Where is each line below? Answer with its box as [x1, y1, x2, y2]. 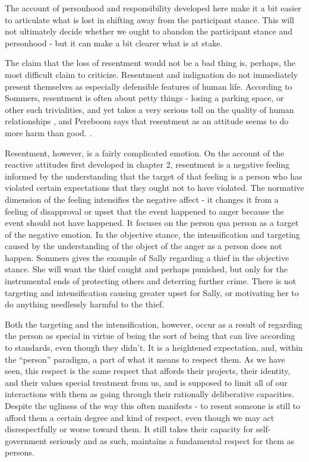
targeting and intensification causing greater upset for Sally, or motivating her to [5, 286, 299, 298]
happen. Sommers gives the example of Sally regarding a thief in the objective [5, 251, 289, 263]
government [5, 434, 47, 447]
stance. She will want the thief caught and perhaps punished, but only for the [5, 263, 288, 275]
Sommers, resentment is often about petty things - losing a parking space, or [5, 92, 284, 104]
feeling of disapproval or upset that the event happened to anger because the [5, 205, 284, 217]
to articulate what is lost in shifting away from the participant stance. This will [5, 13, 295, 26]
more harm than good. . [5, 126, 92, 139]
